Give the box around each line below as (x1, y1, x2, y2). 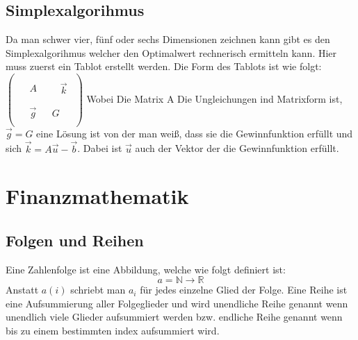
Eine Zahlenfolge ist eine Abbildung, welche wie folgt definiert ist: (6, 262, 286, 276)
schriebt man (70, 282, 126, 297)
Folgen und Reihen (6, 229, 144, 250)
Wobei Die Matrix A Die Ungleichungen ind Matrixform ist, (86, 91, 343, 105)
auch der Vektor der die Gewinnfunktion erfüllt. (135, 141, 339, 155)
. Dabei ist (77, 141, 122, 155)
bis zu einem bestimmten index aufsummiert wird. (6, 323, 220, 338)
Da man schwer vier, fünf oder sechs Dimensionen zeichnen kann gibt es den (6, 32, 330, 46)
